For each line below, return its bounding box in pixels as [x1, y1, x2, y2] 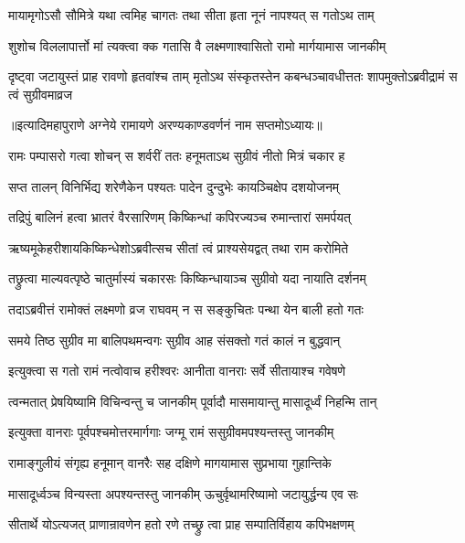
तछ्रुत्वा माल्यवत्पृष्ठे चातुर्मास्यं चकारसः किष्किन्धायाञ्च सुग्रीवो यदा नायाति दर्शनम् [8, 269, 366, 288]
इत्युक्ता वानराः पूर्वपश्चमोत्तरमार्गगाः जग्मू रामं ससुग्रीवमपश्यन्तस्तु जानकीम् [8, 422, 334, 442]
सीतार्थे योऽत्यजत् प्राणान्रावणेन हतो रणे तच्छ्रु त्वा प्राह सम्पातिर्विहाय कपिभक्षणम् [8, 515, 354, 534]
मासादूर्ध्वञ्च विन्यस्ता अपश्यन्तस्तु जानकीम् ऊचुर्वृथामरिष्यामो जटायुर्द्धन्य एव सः [8, 484, 359, 503]
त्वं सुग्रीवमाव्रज [8, 84, 73, 103]
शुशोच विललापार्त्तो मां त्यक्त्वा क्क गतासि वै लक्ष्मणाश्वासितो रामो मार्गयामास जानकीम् [8, 36, 386, 55]
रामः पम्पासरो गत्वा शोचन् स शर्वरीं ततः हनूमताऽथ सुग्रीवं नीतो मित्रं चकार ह [8, 145, 345, 165]
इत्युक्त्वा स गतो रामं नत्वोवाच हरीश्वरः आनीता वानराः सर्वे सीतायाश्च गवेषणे [8, 361, 346, 380]
